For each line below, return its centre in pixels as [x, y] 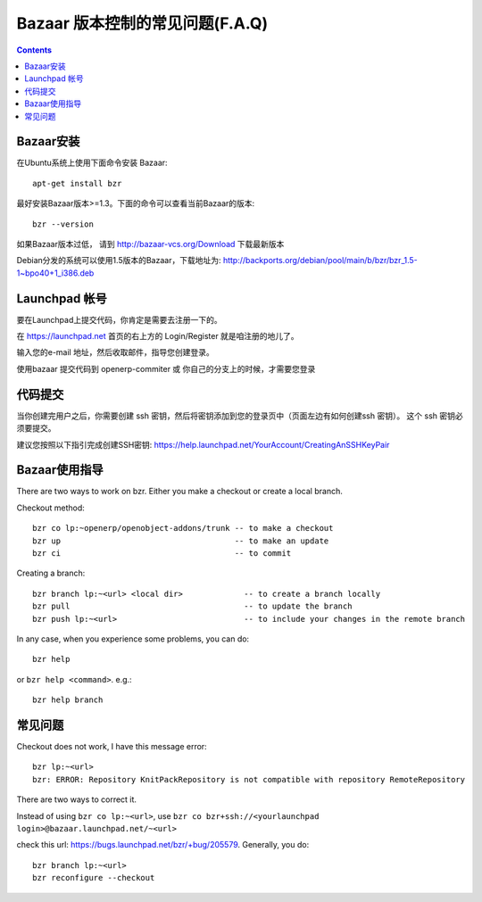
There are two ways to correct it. [77, 799]
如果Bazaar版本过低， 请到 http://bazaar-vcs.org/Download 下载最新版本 [150, 244]
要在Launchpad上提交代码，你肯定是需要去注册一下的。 [119, 319]
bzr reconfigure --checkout [94, 878]
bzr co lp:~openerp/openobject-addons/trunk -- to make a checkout [183, 528]
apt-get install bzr [77, 183]
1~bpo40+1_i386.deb [55, 273]
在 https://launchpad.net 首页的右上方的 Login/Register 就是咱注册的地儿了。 [158, 336]
